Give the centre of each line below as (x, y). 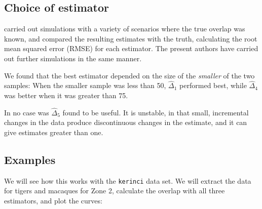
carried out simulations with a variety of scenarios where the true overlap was (125, 29)
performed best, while (213, 85)
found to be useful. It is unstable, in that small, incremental (156, 112)
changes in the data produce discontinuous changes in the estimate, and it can (126, 122)
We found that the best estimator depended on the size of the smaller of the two (129, 75)
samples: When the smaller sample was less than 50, (85, 85)
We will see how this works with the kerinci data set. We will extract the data (128, 180)
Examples (30, 159)
